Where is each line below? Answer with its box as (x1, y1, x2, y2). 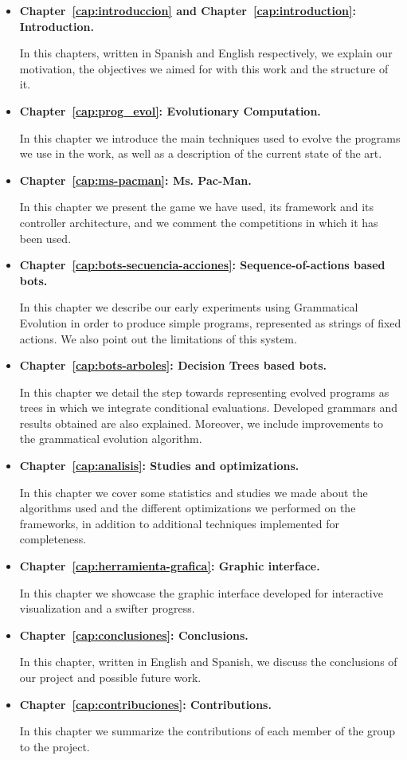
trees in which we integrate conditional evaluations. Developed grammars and (19, 399, 398, 416)
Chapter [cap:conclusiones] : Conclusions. (19, 626, 249, 643)
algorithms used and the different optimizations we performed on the (19, 499, 356, 516)
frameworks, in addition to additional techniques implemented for (19, 515, 340, 531)
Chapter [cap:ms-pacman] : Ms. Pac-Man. (19, 171, 252, 188)
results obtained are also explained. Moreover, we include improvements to (19, 414, 384, 431)
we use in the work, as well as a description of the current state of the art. (19, 145, 382, 162)
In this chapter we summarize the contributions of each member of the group (19, 723, 396, 739)
